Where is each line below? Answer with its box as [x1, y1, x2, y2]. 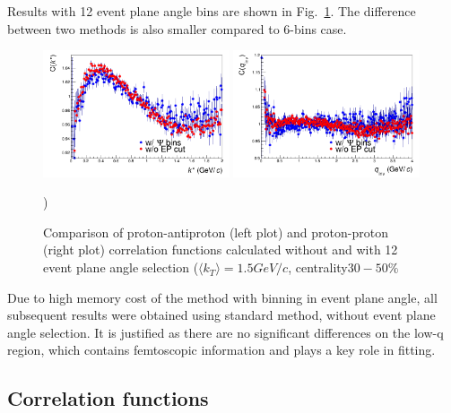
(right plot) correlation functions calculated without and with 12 [43, 240, 398, 259]
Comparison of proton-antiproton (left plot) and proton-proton [43, 222, 388, 241]
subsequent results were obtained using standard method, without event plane [7, 305, 436, 324]
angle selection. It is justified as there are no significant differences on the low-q [7, 323, 444, 341]
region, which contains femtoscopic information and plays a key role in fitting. [7, 340, 436, 359]
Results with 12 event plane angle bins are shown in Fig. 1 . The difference [7, 2, 416, 20]
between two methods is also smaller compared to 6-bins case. [7, 19, 347, 38]
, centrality [288, 258, 348, 277]
